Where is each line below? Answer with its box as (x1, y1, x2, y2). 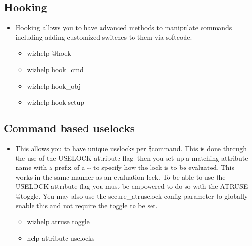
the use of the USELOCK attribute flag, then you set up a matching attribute (15, 153, 248, 163)
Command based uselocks (4, 121, 135, 136)
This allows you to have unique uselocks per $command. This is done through (15, 143, 247, 153)
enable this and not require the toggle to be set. (15, 200, 158, 210)
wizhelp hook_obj (27, 80, 81, 91)
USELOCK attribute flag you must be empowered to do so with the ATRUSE (15, 181, 248, 191)
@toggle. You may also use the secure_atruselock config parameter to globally (15, 190, 248, 200)
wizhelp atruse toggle (27, 216, 90, 227)
